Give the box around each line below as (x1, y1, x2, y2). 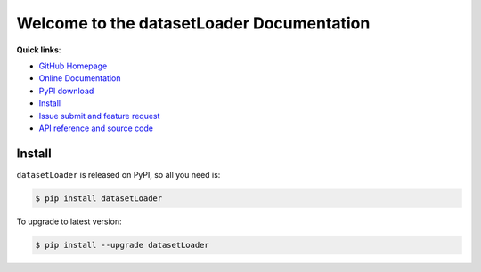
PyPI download (38, 85, 94, 96)
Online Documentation (38, 73, 121, 84)
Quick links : (16, 44, 61, 55)
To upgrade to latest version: (16, 216, 122, 227)
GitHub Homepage (38, 60, 108, 71)
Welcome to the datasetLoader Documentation (16, 13, 371, 33)
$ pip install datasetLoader (35, 193, 163, 204)
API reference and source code (38, 123, 153, 133)
